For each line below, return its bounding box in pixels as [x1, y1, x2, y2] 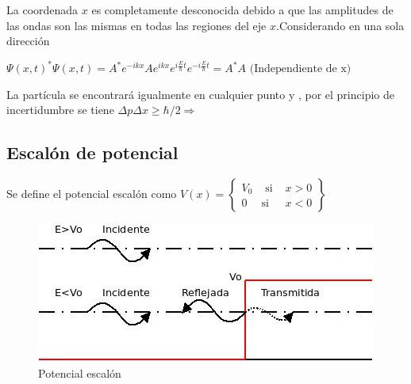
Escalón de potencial [6, 140, 179, 165]
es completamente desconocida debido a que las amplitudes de [91, 2, 394, 17]
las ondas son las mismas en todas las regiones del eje [6, 17, 267, 33]
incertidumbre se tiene [6, 101, 114, 118]
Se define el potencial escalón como [6, 185, 177, 202]
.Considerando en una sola [276, 17, 405, 33]
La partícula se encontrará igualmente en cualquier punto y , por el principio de [6, 86, 394, 102]
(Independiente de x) [249, 63, 351, 75]
